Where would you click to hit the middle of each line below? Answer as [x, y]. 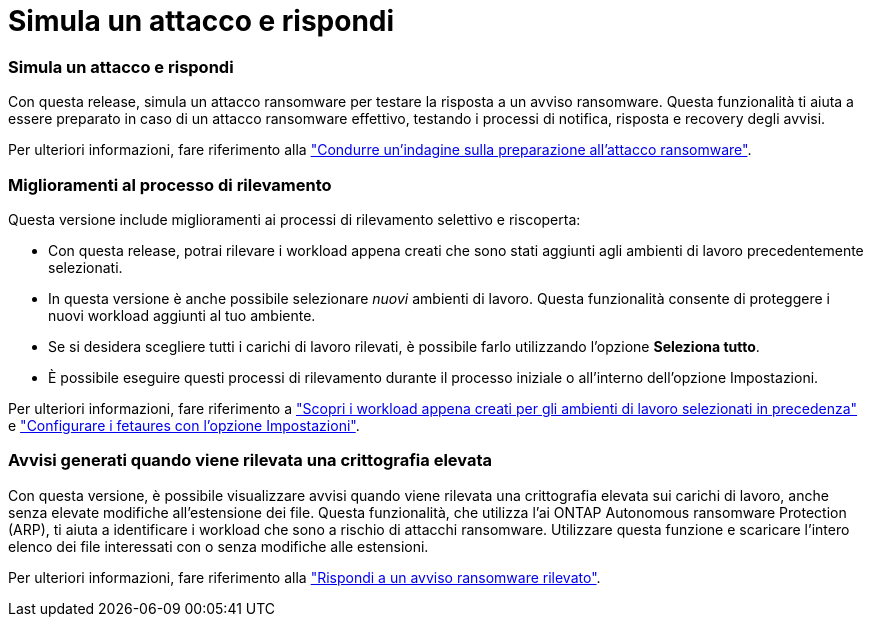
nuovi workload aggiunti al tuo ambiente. [182, 315]
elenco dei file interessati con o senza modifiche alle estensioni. [218, 546]
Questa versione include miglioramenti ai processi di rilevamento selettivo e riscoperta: [294, 219]
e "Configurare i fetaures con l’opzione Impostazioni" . [184, 425]
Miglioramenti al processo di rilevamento [170, 184]
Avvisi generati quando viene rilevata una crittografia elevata [250, 460]
